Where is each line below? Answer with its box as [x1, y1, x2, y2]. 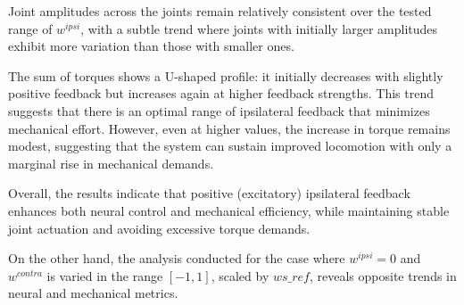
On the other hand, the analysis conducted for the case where [8, 249, 345, 268]
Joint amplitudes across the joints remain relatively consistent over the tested [8, 2, 432, 20]
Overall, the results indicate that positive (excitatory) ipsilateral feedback [8, 184, 410, 202]
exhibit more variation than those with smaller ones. [8, 37, 294, 55]
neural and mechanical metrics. [8, 284, 178, 302]
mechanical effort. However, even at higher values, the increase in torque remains [8, 119, 451, 137]
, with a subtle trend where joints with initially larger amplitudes [80, 19, 438, 37]
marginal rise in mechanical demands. [8, 153, 214, 172]
